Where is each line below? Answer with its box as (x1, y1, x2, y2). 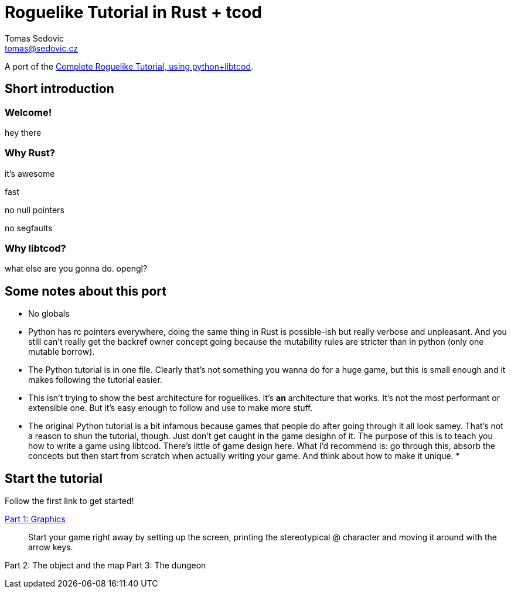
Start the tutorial (5, 471, 103, 486)
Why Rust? (5, 147, 55, 159)
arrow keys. (28, 542, 73, 553)
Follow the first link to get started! (5, 496, 134, 506)
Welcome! (5, 106, 52, 118)
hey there (5, 127, 42, 138)
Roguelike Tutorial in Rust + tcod (5, 2, 262, 22)
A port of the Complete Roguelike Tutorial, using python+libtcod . (5, 61, 254, 71)
